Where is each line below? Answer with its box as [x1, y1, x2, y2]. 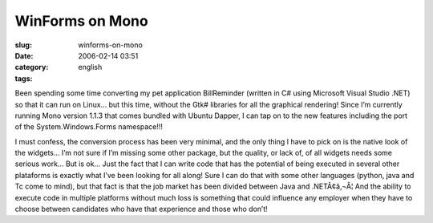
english [78, 63, 103, 72]
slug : [14, 40, 32, 50]
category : [14, 63, 49, 72]
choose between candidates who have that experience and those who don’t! [14, 205, 268, 214]
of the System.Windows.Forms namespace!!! [14, 122, 164, 132]
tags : [14, 73, 33, 83]
